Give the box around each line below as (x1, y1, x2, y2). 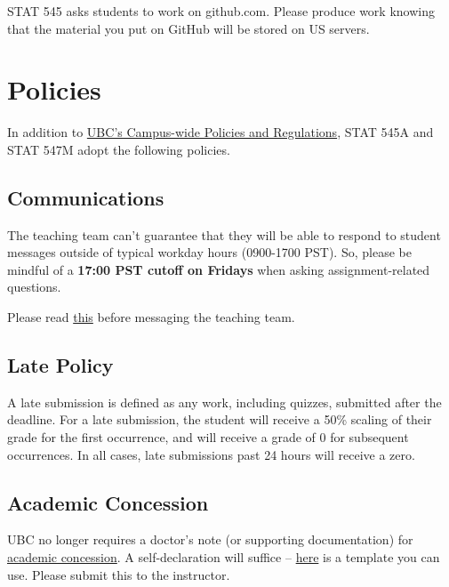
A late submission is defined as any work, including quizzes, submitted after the (7, 392, 442, 411)
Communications (7, 183, 164, 211)
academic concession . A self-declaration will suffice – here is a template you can (7, 548, 440, 567)
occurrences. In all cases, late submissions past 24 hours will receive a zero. (7, 445, 415, 463)
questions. (7, 277, 61, 296)
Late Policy (7, 351, 114, 379)
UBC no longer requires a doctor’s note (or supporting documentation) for (7, 530, 413, 549)
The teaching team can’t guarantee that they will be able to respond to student (7, 225, 441, 244)
